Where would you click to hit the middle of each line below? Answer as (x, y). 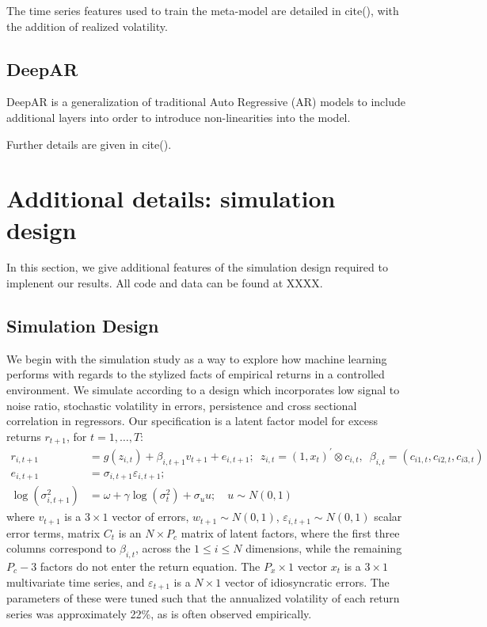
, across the (163, 548)
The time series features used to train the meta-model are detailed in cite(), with (203, 10)
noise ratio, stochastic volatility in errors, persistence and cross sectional (182, 405)
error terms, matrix (53, 532)
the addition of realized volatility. (87, 26)
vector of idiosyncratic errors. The (307, 581)
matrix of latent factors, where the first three (290, 532)
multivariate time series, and (76, 581)
